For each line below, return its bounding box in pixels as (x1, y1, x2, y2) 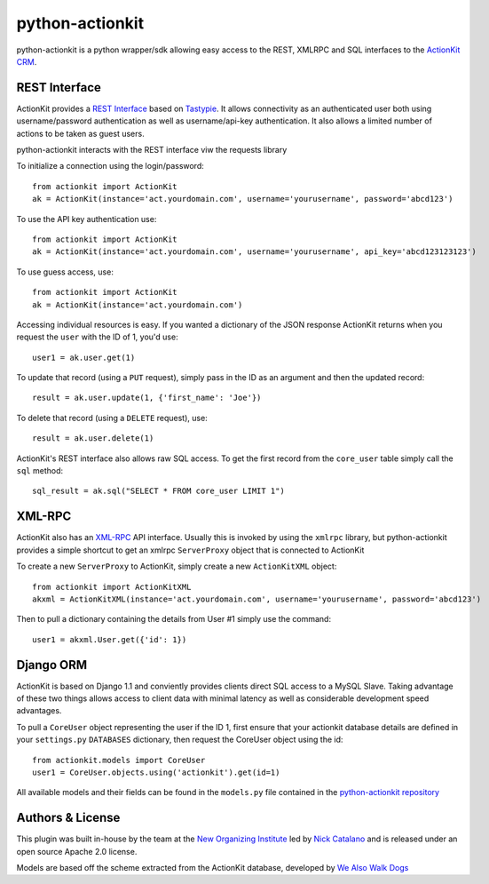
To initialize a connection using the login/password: (16, 161, 204, 171)
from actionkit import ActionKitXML (32, 582, 192, 592)
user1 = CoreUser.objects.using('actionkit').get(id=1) (32, 767, 280, 777)
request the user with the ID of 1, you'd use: (16, 331, 178, 342)
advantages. (16, 705, 62, 716)
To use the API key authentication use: (16, 213, 157, 224)
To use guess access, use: (16, 267, 114, 277)
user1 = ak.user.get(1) (32, 352, 136, 362)
